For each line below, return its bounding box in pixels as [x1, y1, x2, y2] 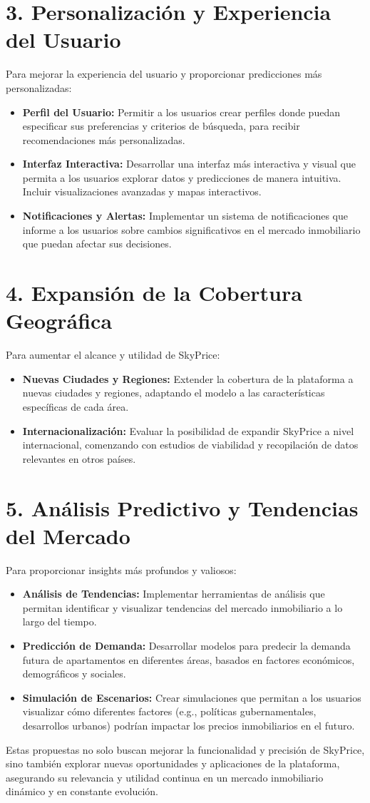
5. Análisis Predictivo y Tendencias [6, 493, 359, 522]
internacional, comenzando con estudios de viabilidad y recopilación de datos [22, 437, 359, 452]
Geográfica [6, 306, 113, 335]
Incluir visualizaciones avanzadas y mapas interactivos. [22, 184, 262, 199]
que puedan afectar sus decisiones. [22, 236, 172, 251]
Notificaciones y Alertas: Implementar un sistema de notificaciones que [22, 208, 348, 223]
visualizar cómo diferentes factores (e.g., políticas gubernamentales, [22, 704, 317, 719]
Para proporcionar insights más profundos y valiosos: [6, 562, 237, 577]
